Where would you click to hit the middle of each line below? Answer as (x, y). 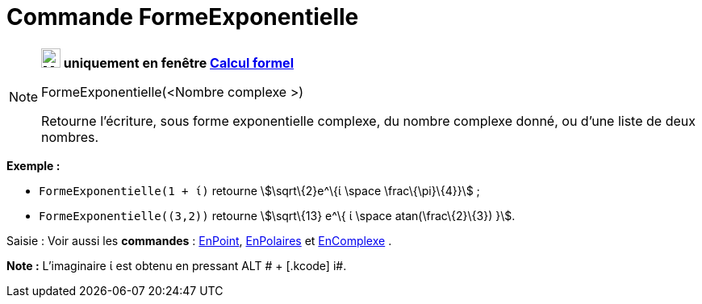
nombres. (70, 137)
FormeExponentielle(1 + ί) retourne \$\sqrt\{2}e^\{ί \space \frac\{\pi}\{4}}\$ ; (259, 190)
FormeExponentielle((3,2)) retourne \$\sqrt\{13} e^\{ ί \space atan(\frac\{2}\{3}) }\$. (277, 215)
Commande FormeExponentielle (183, 17)
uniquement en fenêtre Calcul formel (178, 62)
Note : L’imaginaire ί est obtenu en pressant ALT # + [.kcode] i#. (177, 265)
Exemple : (33, 165)
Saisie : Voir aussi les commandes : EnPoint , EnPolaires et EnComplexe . (199, 240)
